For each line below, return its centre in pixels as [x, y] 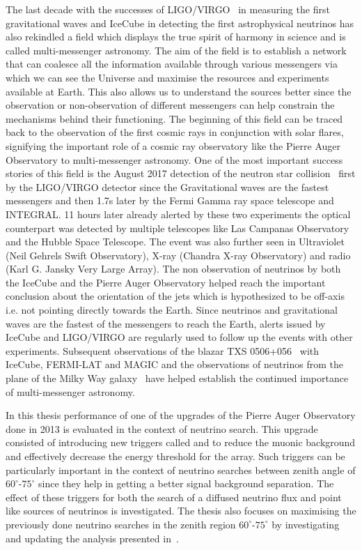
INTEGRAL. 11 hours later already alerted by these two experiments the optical [178, 214]
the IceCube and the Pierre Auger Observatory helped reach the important [166, 282]
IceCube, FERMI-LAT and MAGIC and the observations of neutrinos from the [175, 364]
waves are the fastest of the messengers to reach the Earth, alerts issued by [166, 323]
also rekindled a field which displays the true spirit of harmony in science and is [176, 37]
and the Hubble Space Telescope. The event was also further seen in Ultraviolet [175, 242]
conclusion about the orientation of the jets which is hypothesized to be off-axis [175, 296]
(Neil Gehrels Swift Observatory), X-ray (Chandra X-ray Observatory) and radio [178, 255]
